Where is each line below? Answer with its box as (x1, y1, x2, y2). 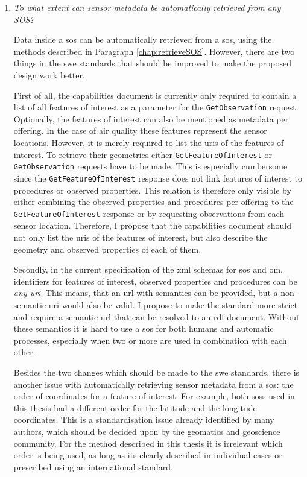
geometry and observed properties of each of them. (13, 242, 201, 255)
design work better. (13, 68, 85, 81)
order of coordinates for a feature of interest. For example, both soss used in (13, 390, 295, 402)
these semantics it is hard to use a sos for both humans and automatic (13, 322, 274, 335)
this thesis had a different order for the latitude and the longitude (13, 401, 257, 414)
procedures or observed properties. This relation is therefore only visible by (13, 183, 291, 196)
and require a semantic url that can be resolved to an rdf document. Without (13, 310, 300, 323)
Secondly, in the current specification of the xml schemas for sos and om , (13, 263, 283, 276)
